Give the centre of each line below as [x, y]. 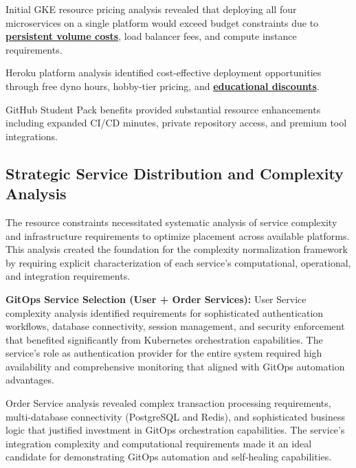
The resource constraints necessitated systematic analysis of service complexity [171, 222]
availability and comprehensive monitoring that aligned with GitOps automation [175, 366]
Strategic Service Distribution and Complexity [175, 173]
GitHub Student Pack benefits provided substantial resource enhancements [163, 109]
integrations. [32, 136]
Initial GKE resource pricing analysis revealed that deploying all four [151, 9]
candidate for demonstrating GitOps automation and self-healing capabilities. [169, 457]
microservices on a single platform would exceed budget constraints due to [162, 22]
